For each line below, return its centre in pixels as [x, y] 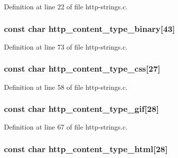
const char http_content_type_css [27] [82, 68]
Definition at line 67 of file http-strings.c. [66, 127]
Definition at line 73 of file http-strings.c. [66, 46]
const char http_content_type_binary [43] [89, 28]
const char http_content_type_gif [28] [82, 109]
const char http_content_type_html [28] [86, 148]
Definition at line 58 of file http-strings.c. [66, 87]
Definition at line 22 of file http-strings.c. [66, 6]
